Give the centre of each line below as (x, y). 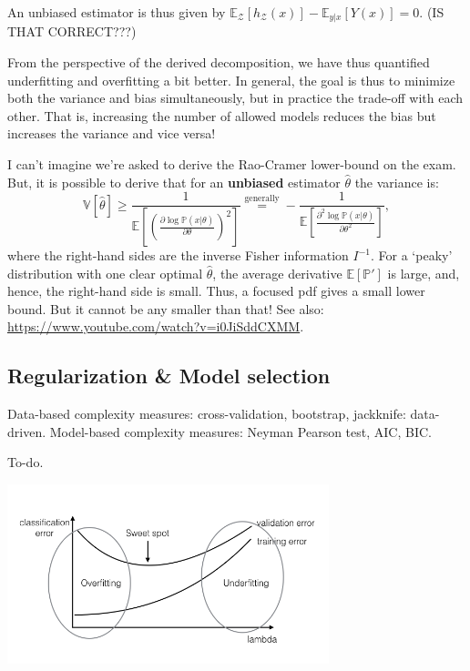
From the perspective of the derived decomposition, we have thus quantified (219, 62)
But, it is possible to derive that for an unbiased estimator (174, 182)
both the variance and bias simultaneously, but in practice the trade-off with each (235, 98)
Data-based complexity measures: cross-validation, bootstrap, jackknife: (207, 414)
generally (262, 198)
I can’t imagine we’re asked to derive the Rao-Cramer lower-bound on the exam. (232, 164)
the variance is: (397, 182)
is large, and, (424, 273)
